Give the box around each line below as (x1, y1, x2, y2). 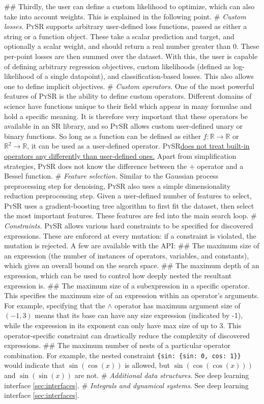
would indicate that (4, 360, 65, 370)
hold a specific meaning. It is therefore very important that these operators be (4, 110, 248, 121)
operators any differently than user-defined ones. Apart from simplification (4, 150, 237, 161)
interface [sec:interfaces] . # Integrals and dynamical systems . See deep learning (4, 380, 249, 390)
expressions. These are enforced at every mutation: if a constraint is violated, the (4, 230, 256, 241)
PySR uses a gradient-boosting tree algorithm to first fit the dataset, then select (4, 200, 254, 211)
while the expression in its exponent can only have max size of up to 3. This (4, 320, 242, 330)
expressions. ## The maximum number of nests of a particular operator (4, 340, 231, 351)
